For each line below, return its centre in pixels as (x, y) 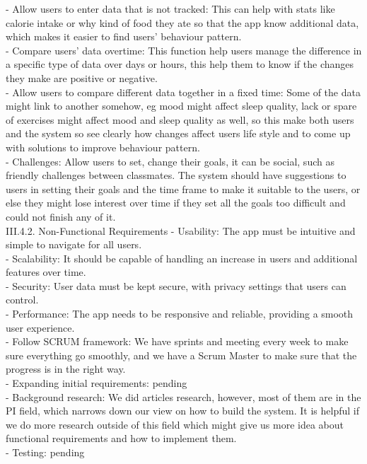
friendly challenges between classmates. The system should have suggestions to (176, 175)
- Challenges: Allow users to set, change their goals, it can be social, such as (170, 161)
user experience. (40, 327)
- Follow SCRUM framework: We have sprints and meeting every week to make (177, 341)
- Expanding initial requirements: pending (97, 383)
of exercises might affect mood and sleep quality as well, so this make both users (180, 119)
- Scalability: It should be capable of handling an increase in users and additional (182, 258)
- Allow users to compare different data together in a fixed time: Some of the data (183, 92)
